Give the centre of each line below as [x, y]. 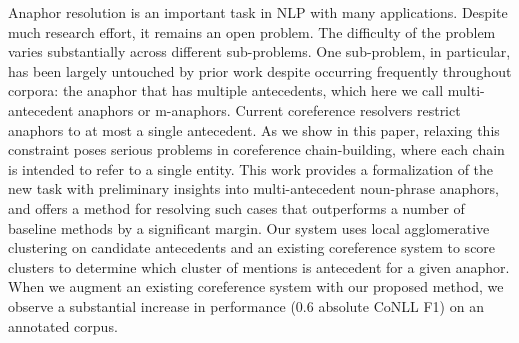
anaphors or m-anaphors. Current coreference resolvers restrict [269, 109]
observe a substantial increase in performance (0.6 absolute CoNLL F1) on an [246, 305]
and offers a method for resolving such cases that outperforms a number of [236, 207]
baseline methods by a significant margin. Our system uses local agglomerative [249, 227]
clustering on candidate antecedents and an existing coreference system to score [252, 247]
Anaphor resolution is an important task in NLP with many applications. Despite [258, 12]
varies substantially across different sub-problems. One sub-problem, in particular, [259, 51]
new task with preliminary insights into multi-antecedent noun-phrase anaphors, [253, 188]
